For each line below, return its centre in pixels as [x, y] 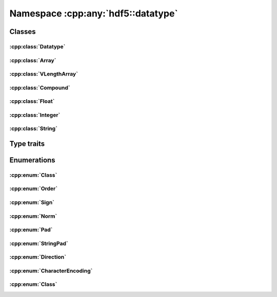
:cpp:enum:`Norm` [33, 216]
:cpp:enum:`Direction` [38, 257]
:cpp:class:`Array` [33, 60]
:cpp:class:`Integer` [35, 115]
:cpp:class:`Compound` [40, 87]
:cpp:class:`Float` [32, 101]
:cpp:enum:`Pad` [31, 230]
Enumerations [33, 160]
